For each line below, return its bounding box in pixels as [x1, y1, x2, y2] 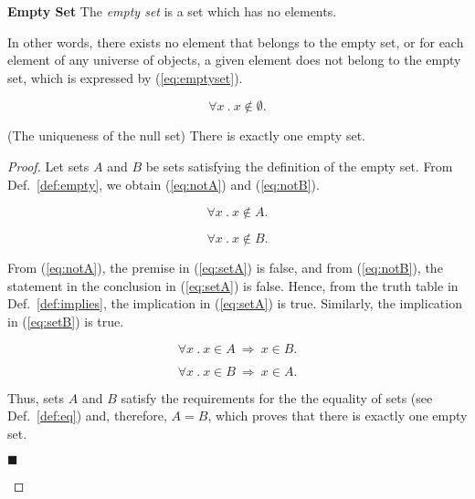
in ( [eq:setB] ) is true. [7, 311, 124, 330]
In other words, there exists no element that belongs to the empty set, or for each [7, 32, 464, 51]
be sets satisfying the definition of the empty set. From [145, 156, 453, 175]
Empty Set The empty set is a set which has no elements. [7, 2, 337, 20]
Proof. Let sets [7, 156, 90, 175]
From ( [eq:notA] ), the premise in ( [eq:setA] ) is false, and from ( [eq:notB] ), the [7, 258, 443, 277]
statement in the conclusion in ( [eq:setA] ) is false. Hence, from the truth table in [7, 275, 459, 295]
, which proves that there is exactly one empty [207, 406, 468, 425]
